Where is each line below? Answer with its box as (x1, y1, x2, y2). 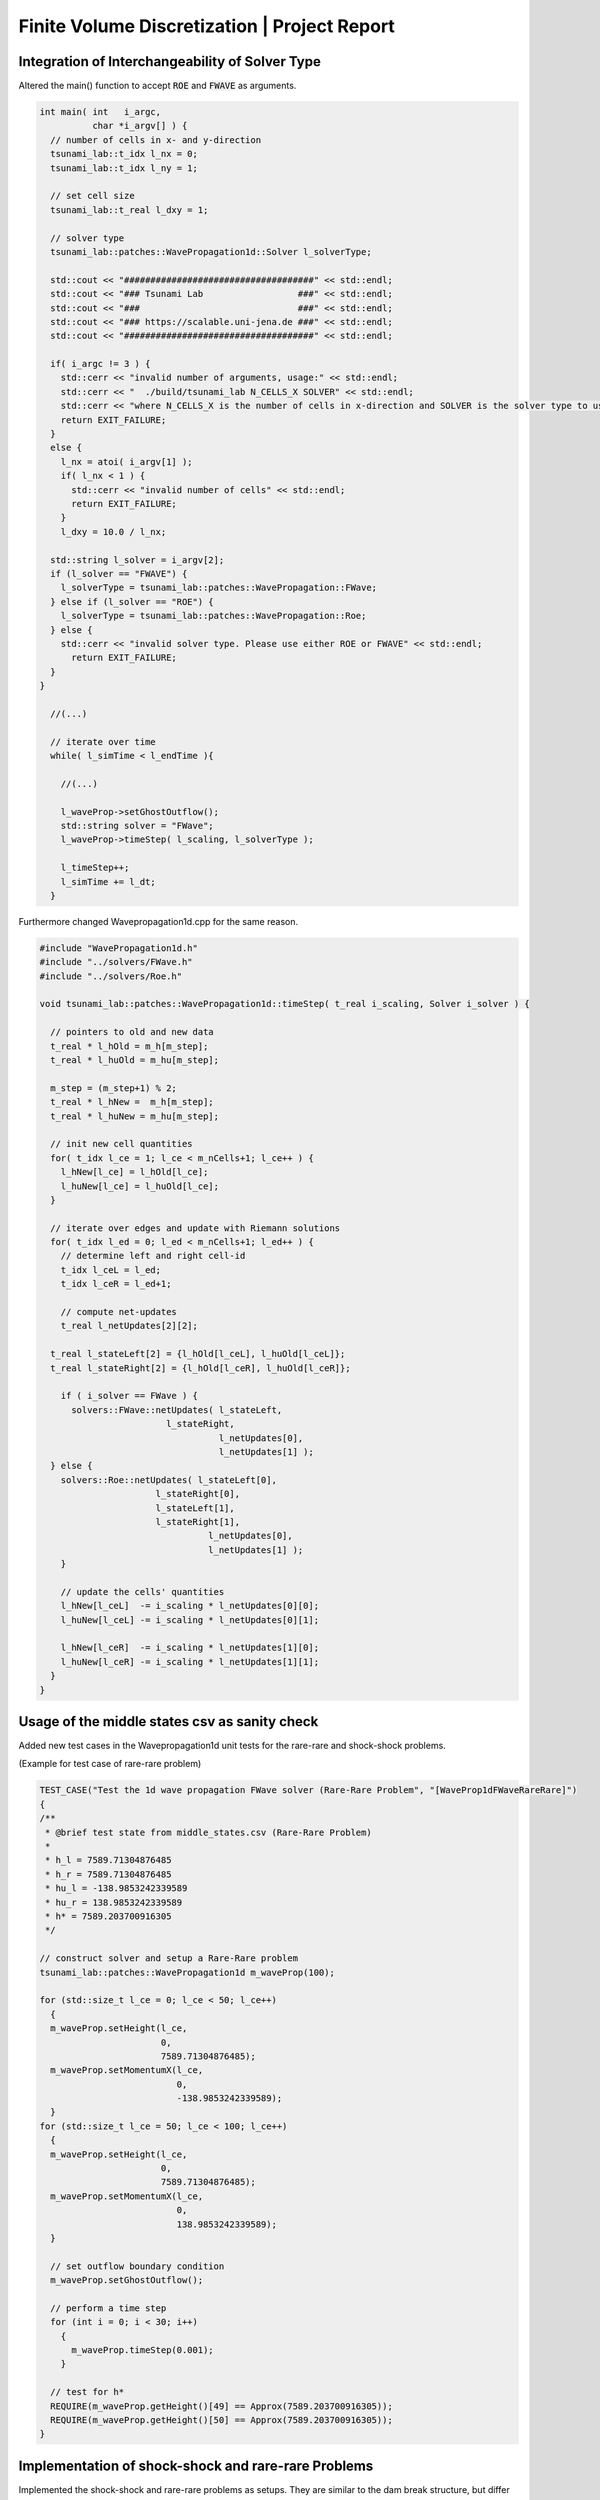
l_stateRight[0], (155, 1488, 240, 1500)
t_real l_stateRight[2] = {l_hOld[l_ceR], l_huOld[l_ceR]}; (50, 1362, 351, 1374)
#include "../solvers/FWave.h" (39, 956, 194, 968)
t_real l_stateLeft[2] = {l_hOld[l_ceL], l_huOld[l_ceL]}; (50, 1348, 346, 1360)
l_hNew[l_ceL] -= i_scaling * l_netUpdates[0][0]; (60, 1600, 320, 1612)
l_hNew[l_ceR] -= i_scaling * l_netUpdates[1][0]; (60, 1642, 320, 1654)
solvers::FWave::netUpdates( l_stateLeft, (71, 1404, 283, 1415)
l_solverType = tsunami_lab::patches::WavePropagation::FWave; (60, 582, 378, 594)
